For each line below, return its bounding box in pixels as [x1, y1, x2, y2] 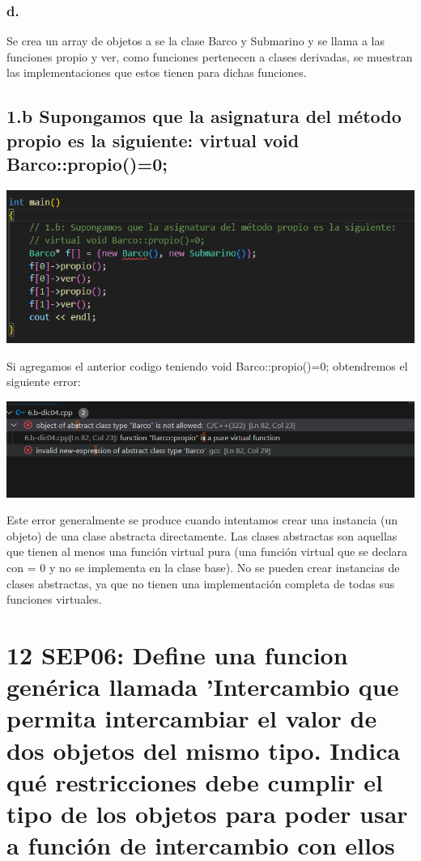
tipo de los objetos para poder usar [6, 796, 408, 829]
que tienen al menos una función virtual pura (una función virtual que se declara [6, 543, 408, 560]
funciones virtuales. [6, 591, 102, 608]
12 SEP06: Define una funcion [6, 638, 348, 672]
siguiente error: [6, 373, 81, 390]
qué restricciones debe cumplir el [6, 765, 383, 798]
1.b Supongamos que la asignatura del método [6, 104, 402, 129]
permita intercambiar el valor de [6, 702, 377, 735]
